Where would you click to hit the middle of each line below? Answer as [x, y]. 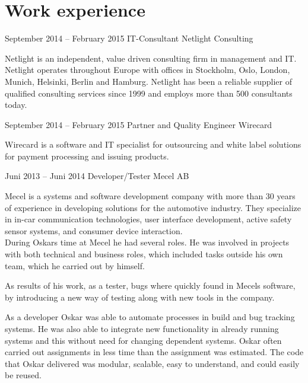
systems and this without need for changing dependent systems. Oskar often [143, 340]
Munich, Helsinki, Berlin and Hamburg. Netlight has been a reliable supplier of [149, 81]
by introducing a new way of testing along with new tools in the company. [140, 297]
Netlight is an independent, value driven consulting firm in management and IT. [151, 58]
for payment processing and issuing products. [87, 156]
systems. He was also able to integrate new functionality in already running [142, 328]
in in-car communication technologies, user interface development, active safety [148, 219]
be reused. [23, 375]
